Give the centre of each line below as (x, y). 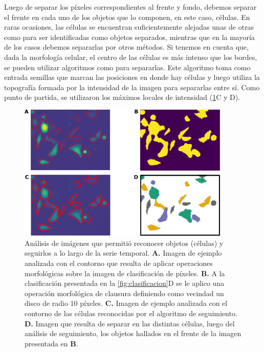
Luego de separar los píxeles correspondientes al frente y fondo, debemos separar (130, 7)
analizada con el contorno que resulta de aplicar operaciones (119, 263)
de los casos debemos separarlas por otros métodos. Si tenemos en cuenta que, (126, 47)
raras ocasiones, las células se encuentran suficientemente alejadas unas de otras (129, 27)
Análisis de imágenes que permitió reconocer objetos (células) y (124, 243)
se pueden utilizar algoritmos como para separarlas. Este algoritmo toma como (127, 67)
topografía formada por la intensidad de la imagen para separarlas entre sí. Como (132, 87)
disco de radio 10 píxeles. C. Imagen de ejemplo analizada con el (126, 303)
